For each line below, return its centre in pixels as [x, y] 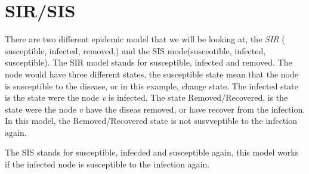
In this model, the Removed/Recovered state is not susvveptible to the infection [151, 121]
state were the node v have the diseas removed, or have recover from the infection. [155, 109]
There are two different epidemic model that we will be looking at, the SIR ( [145, 39]
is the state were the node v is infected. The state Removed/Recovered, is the [146, 97]
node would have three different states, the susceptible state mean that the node [152, 74]
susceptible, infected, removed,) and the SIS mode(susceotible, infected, [135, 50]
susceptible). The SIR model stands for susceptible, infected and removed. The [149, 62]
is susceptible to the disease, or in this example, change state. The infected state [152, 86]
